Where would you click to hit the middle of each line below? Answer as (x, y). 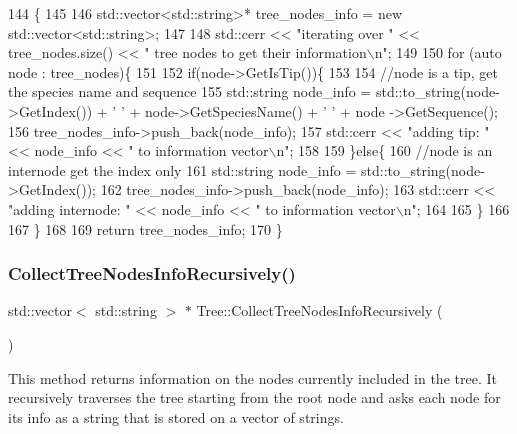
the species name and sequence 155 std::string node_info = (190, 91)
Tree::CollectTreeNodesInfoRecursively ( (319, 310)
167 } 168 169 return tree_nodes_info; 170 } (145, 228)
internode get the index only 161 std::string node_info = (182, 169)
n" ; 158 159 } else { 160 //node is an (384, 150)
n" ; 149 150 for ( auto (438, 52)
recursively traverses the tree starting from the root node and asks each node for (254, 397)
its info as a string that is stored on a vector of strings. (176, 416)
